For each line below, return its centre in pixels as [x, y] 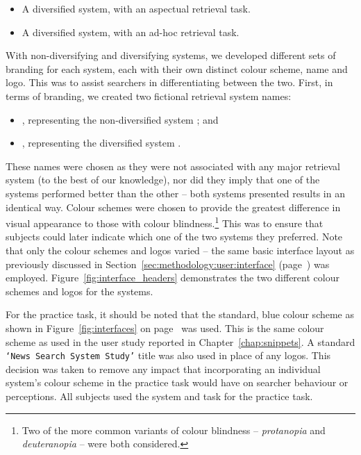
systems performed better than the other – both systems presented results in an [175, 193]
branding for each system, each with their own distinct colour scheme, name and [177, 68]
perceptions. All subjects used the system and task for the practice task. [159, 396]
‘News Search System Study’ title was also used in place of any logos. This [168, 355]
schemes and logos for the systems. [79, 291]
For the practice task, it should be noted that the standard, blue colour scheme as [180, 314]
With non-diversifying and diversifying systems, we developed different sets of [171, 55]
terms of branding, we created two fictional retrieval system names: [149, 96]
